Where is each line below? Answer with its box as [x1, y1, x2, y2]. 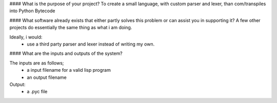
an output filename [27, 74, 67, 80]
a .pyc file [27, 89, 48, 95]
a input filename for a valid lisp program [27, 67, 111, 73]
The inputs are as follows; [9, 59, 64, 66]
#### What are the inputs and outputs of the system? [9, 50, 123, 56]
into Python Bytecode [9, 8, 55, 14]
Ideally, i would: [9, 34, 43, 40]
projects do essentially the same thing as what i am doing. [9, 25, 132, 31]
